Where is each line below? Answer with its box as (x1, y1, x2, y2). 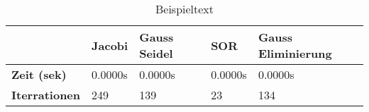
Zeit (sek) (11, 66, 67, 82)
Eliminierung (258, 45, 332, 61)
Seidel (139, 45, 173, 61)
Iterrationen (11, 87, 81, 103)
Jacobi (92, 37, 128, 54)
